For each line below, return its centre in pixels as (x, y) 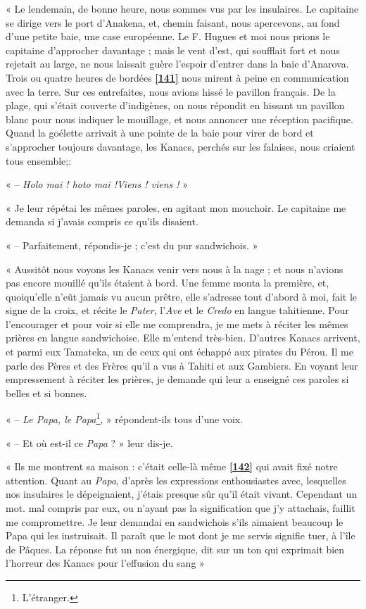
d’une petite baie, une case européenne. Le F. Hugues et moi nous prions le (168, 36)
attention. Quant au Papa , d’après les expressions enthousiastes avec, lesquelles (176, 480)
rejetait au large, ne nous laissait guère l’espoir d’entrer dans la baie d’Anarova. (177, 64)
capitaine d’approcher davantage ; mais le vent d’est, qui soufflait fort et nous (173, 50)
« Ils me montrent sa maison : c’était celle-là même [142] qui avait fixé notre (172, 466)
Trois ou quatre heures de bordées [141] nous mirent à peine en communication (177, 77)
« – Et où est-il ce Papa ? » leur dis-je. (89, 442)
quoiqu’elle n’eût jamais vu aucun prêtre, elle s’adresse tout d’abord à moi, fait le (182, 296)
